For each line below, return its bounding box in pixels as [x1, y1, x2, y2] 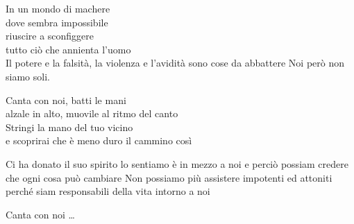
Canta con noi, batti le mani [6, 92, 126, 107]
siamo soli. [6, 69, 50, 83]
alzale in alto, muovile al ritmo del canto [6, 106, 178, 121]
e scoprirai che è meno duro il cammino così [6, 133, 192, 148]
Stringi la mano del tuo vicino [6, 119, 133, 134]
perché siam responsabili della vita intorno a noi [6, 184, 210, 198]
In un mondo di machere [6, 1, 110, 15]
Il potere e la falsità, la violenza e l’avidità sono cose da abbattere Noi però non [6, 55, 344, 70]
